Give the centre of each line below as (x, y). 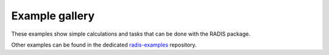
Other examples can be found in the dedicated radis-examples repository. (104, 45)
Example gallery (53, 16)
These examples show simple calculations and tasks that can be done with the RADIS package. (131, 34)
